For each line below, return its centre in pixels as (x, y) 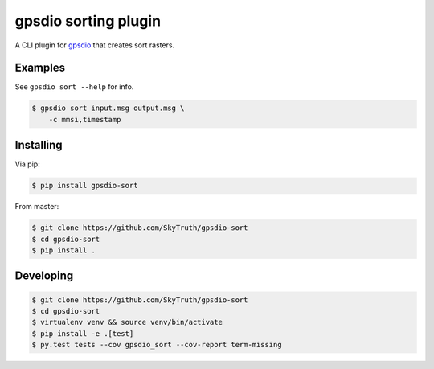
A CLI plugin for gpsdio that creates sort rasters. (95, 45)
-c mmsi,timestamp (85, 119)
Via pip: (27, 164)
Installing (39, 145)
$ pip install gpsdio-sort (85, 186)
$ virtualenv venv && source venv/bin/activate (127, 322)
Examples (40, 68)
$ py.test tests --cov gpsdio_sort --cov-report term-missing (157, 345)
